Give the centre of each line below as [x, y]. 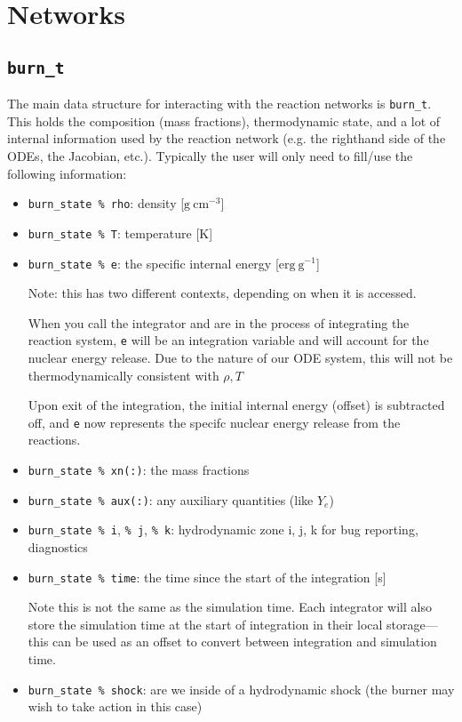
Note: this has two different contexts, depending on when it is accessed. [222, 293]
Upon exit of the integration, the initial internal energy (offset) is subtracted [236, 405]
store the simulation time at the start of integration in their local [205, 624]
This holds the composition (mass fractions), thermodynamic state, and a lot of [224, 120]
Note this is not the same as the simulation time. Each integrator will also [230, 607]
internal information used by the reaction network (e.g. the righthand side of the [227, 138]
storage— [412, 624]
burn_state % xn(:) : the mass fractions [139, 470]
